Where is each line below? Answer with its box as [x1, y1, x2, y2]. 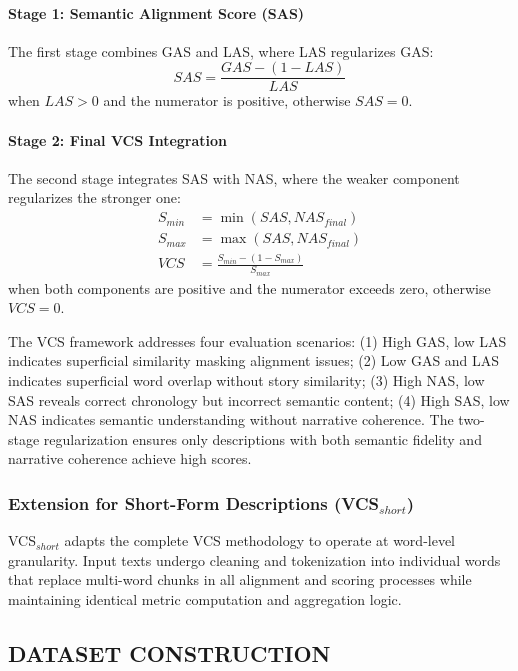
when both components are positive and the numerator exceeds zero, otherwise [8, 277, 491, 298]
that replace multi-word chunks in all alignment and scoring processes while [8, 569, 472, 590]
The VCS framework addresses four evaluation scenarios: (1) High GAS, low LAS [8, 330, 507, 351]
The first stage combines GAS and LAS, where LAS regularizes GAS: [8, 40, 434, 61]
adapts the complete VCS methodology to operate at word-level [64, 530, 456, 551]
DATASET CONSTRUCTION [8, 638, 331, 668]
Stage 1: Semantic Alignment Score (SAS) [8, 2, 305, 23]
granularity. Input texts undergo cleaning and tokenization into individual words [8, 549, 501, 570]
